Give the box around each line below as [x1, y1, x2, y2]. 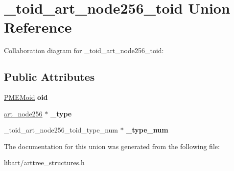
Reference [4, 17, 72, 37]
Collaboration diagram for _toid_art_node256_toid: [4, 45, 164, 56]
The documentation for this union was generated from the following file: [4, 141, 220, 151]
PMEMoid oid [4, 92, 48, 102]
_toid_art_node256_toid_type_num [4, 125, 118, 135]
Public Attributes [4, 69, 95, 84]
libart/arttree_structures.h [4, 157, 85, 168]
